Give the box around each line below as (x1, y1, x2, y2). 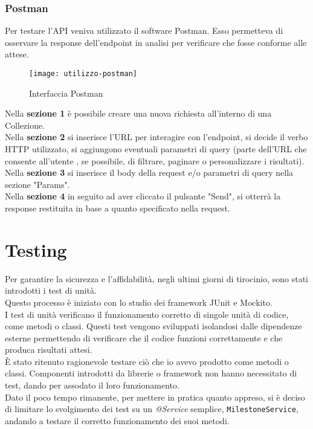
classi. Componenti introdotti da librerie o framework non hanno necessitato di (5, 367, 297, 379)
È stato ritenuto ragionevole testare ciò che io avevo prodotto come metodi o (5, 355, 289, 367)
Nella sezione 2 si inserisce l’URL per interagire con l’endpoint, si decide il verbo (5, 131, 308, 143)
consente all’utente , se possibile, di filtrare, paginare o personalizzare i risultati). (5, 154, 305, 167)
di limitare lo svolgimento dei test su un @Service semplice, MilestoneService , (5, 402, 298, 415)
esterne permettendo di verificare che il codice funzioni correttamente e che (5, 331, 283, 344)
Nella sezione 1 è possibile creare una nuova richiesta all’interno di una (5, 107, 272, 120)
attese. (5, 48, 29, 60)
